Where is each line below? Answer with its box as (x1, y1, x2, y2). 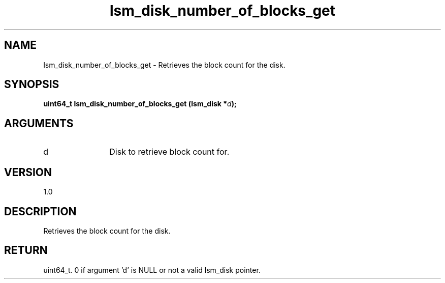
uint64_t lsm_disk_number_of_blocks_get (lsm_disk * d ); (43, 99, 237, 108)
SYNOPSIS (4, 78, 59, 91)
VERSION (4, 165, 52, 179)
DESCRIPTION (4, 205, 77, 218)
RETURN (4, 244, 48, 257)
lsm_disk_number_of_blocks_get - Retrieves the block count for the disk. (43, 60, 285, 69)
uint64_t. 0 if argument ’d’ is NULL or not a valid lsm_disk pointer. (43, 265, 261, 274)
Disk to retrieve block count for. (109, 147, 230, 157)
